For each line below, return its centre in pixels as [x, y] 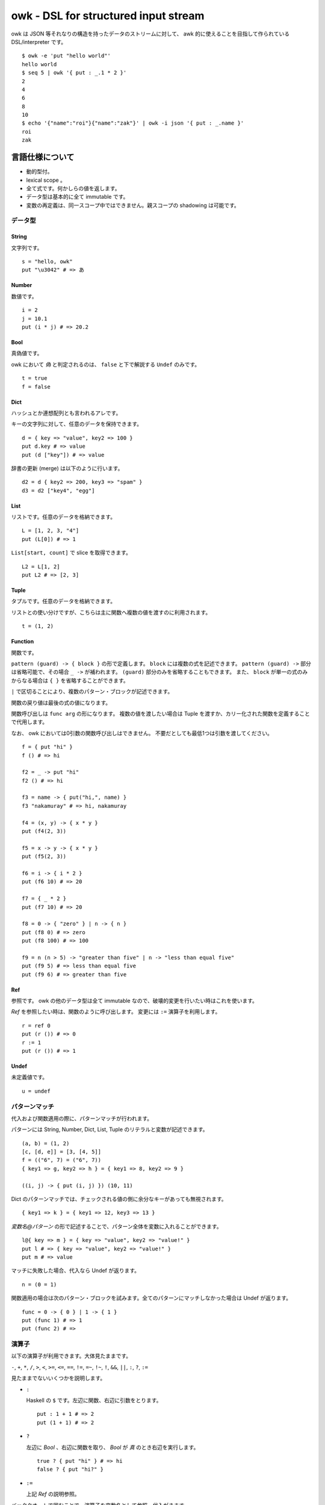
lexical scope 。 [46, 180]
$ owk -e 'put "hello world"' [67, 56]
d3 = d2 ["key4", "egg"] [58, 490]
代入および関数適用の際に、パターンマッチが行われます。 [82, 1118]
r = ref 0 [36, 1026]
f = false [36, 386]
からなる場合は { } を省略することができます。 [70, 680]
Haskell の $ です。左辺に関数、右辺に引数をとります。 [94, 1400]
